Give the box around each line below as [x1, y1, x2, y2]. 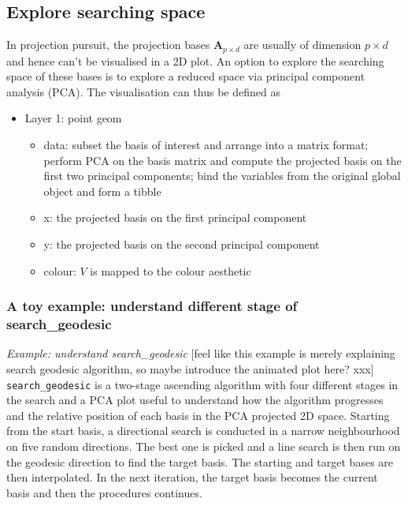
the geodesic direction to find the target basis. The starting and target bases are [6, 453, 394, 470]
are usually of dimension [243, 36, 362, 53]
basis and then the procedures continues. [6, 484, 202, 500]
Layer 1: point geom [24, 110, 122, 126]
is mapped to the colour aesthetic [90, 262, 251, 279]
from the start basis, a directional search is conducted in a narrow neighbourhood [6, 422, 400, 439]
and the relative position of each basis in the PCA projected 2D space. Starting [6, 407, 390, 423]
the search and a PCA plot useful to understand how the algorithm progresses [6, 392, 384, 408]
